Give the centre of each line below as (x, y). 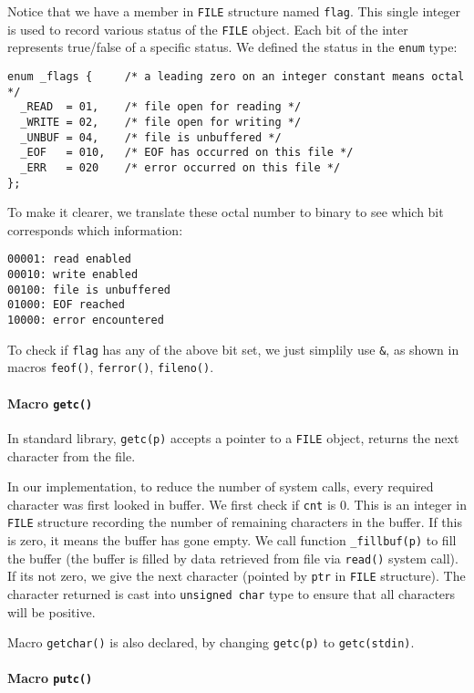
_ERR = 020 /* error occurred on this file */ (180, 167)
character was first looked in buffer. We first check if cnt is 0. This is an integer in (237, 504)
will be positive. (52, 611)
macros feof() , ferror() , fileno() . (111, 367)
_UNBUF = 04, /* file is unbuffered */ (151, 137)
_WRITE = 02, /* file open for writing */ (161, 122)
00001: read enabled (70, 259)
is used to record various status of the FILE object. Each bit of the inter (208, 29)
